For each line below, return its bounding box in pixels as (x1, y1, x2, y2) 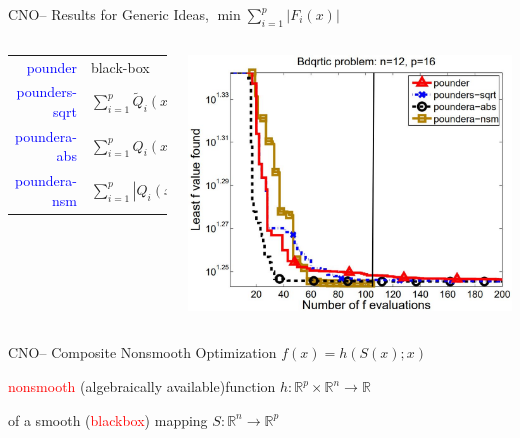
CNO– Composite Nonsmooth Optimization (8, 342, 277, 363)
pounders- (16, 81, 77, 102)
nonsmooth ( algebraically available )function (8, 376, 276, 397)
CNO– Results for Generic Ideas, (8, 4, 209, 24)
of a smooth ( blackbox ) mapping (8, 409, 208, 430)
